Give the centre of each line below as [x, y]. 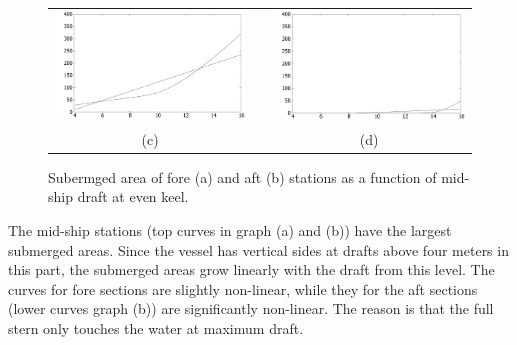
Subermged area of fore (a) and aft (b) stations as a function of [242, 176]
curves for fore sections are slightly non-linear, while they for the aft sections [243, 288]
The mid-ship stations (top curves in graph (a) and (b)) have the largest [230, 229]
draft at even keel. [133, 196]
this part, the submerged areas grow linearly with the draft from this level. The [251, 269]
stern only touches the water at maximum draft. [156, 327]
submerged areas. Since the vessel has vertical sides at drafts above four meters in [258, 249]
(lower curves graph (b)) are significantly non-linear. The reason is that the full [251, 308]
